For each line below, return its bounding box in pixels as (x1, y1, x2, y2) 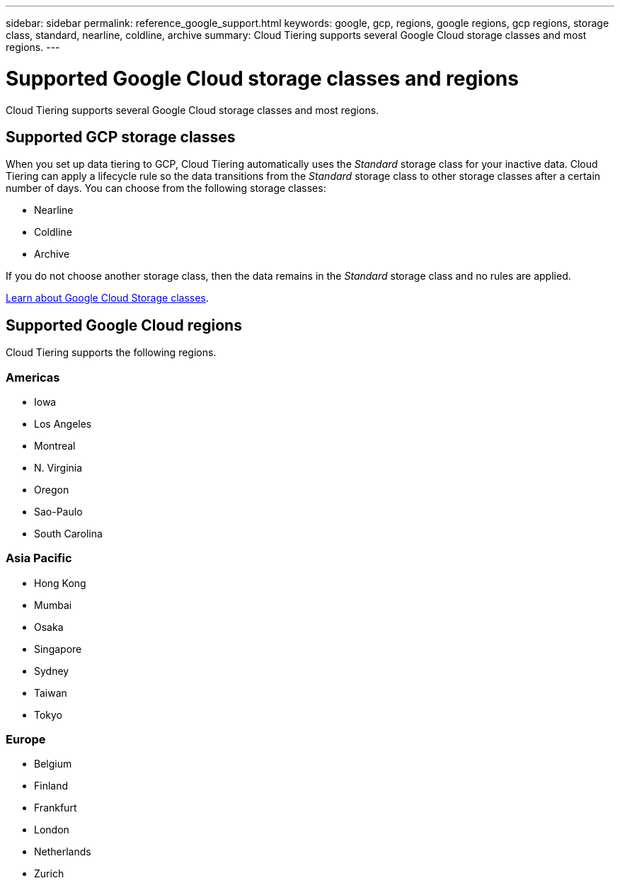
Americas (6, 370, 60, 384)
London (34, 824, 69, 836)
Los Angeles (34, 417, 92, 430)
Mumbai (34, 598, 72, 611)
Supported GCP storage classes (6, 127, 236, 146)
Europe (6, 732, 46, 747)
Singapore (34, 642, 82, 655)
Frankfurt (34, 802, 77, 814)
